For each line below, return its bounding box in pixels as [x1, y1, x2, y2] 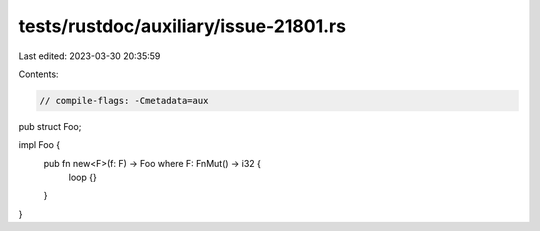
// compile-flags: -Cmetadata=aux [39, 95, 209, 106]
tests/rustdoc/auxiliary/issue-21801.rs [18, 15, 347, 37]
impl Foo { [18, 139, 60, 151]
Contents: [18, 68, 59, 80]
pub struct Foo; [18, 120, 82, 132]
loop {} [68, 171, 97, 184]
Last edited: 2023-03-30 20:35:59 [18, 50, 161, 62]
